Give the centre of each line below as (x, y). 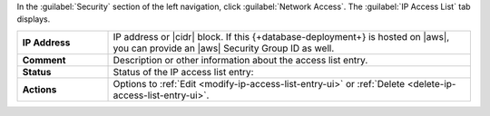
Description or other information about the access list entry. (240, 60)
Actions (39, 89)
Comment (44, 60)
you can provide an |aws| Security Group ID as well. (224, 48)
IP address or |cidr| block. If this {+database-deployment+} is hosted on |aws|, (281, 36)
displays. (34, 19)
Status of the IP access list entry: (183, 72)
